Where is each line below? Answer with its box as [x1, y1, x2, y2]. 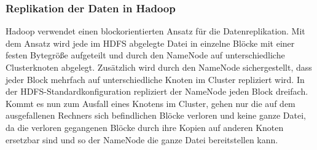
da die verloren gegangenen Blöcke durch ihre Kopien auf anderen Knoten [6, 120, 284, 133]
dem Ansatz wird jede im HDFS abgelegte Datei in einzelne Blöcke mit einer [6, 36, 295, 49]
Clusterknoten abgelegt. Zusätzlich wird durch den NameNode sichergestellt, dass [6, 61, 312, 73]
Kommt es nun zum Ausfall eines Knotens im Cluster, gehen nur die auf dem [6, 97, 295, 109]
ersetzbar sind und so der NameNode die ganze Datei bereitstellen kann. [6, 133, 278, 146]
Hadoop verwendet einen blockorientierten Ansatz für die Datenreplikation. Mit [6, 25, 305, 37]
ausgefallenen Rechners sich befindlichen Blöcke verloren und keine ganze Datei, [6, 109, 306, 122]
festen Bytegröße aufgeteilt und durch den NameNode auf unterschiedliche [6, 49, 285, 61]
